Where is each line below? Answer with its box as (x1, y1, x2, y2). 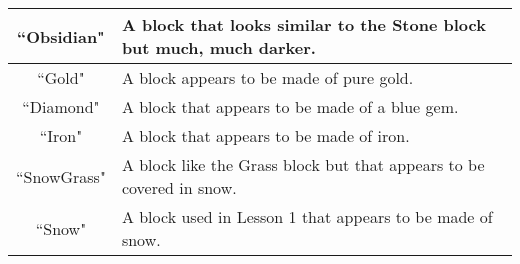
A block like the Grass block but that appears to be (121, 153, 485, 176)
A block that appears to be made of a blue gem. (121, 95, 459, 118)
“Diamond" (22, 95, 100, 118)
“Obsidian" (17, 24, 105, 48)
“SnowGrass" (16, 164, 106, 188)
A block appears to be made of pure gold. (121, 66, 414, 89)
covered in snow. (121, 176, 237, 199)
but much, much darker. (121, 36, 316, 59)
